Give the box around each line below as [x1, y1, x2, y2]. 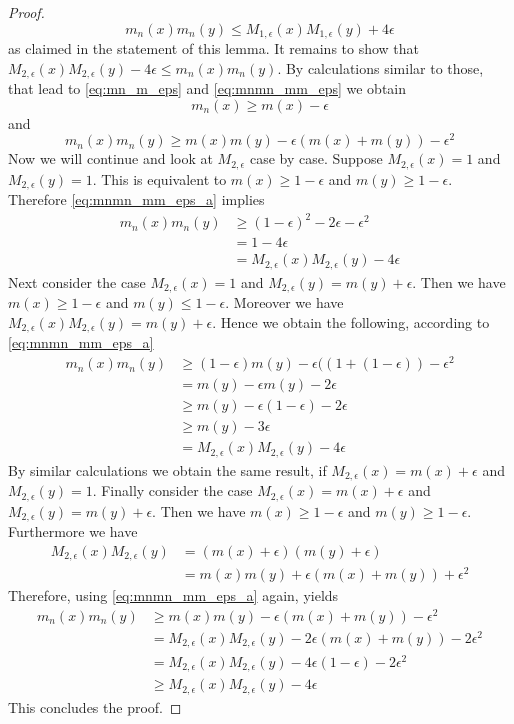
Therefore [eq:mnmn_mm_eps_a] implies [8, 189, 265, 210]
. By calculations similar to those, [277, 57, 484, 78]
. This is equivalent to [92, 168, 227, 189]
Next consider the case [8, 271, 146, 292]
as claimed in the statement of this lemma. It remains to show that [8, 38, 420, 59]
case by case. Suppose [249, 148, 383, 169]
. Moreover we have [225, 292, 344, 313]
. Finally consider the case [92, 480, 253, 501]
